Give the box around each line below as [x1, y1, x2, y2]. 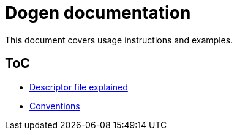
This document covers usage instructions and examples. [5, 34, 233, 45]
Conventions [29, 100, 80, 111]
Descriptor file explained [29, 81, 128, 92]
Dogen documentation [5, 2, 191, 23]
